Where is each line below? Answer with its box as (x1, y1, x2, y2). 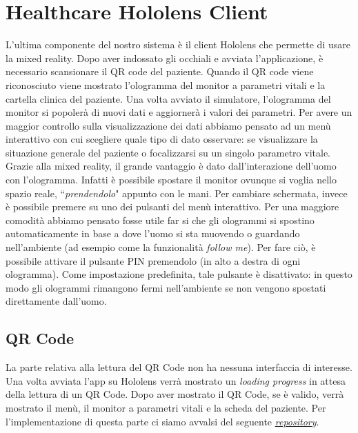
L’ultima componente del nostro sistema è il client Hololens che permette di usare (6, 37, 350, 52)
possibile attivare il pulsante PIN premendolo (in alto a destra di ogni (6, 253, 301, 268)
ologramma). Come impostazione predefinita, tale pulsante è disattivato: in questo (6, 267, 352, 281)
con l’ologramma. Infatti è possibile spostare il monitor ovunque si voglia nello (6, 172, 337, 187)
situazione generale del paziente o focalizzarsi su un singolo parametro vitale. (6, 145, 331, 159)
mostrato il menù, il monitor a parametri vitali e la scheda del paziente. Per (6, 400, 326, 414)
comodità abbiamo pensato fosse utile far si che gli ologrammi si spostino (6, 212, 315, 227)
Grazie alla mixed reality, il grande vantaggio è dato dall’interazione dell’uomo (6, 159, 337, 173)
